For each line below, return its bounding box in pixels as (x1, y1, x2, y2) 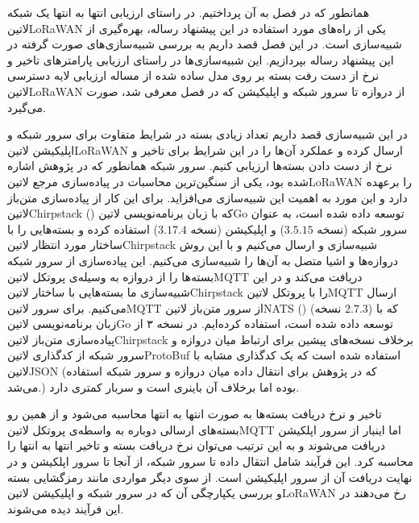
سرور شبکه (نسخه (317, 220, 408, 237)
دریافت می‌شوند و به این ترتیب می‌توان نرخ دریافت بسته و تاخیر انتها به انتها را (7, 437, 385, 454)
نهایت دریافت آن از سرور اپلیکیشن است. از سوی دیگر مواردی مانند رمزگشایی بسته (7, 468, 413, 485)
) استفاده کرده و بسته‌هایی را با (7, 220, 159, 237)
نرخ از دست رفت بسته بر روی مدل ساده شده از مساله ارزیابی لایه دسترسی (7, 67, 380, 84)
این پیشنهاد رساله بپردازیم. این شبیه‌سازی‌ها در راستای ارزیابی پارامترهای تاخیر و (7, 51, 394, 68)
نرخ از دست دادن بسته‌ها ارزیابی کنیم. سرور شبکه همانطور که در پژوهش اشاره (7, 157, 392, 174)
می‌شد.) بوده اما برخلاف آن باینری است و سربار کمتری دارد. (7, 378, 300, 395)
